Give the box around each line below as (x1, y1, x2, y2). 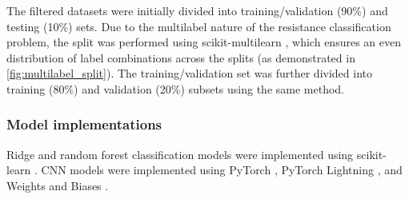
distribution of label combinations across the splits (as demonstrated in (6, 49, 355, 66)
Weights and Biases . (6, 177, 109, 193)
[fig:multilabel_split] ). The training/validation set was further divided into (6, 65, 372, 82)
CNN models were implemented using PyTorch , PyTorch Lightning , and (41, 161, 403, 178)
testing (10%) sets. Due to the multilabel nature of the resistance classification (6, 18, 391, 34)
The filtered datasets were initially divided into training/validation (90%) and (6, 2, 388, 18)
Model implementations (6, 114, 162, 134)
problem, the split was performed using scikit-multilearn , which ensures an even (6, 34, 401, 50)
